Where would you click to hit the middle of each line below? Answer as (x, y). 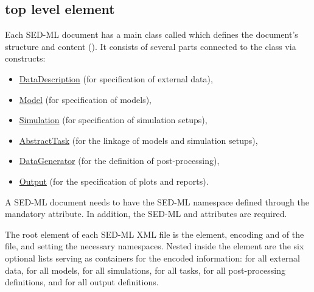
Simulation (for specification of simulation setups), (113, 120)
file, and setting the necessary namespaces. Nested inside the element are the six (155, 246)
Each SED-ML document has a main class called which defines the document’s (152, 34)
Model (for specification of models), (85, 99)
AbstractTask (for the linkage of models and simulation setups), (138, 140)
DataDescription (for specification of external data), (116, 78)
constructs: (25, 58)
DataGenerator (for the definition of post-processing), (119, 161)
